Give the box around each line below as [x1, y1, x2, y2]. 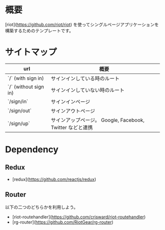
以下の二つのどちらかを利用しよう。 [5, 204, 79, 210]
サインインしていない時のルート [51, 87, 125, 93]
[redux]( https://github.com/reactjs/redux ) [12, 176, 97, 182]
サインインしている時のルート [51, 75, 120, 82]
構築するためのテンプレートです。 [5, 27, 74, 33]
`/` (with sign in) [7, 74, 44, 81]
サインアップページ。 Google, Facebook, [51, 116, 145, 123]
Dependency [5, 144, 59, 155]
